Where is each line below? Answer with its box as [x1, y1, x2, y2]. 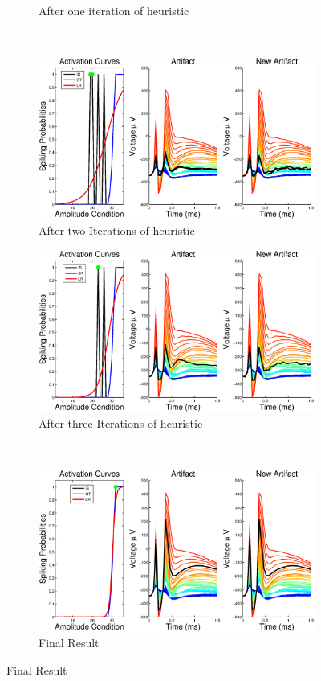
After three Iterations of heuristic [39, 415, 203, 432]
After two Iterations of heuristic [39, 222, 195, 239]
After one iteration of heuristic [39, 2, 189, 18]
